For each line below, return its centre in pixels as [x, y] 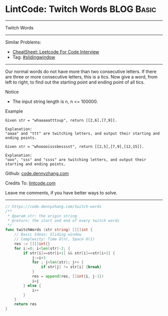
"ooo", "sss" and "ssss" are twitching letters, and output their [76, 159]
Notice [12, 91]
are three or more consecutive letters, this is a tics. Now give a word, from [81, 76]
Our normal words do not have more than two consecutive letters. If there [81, 71]
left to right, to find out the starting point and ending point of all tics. [75, 82]
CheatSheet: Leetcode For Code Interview [56, 51]
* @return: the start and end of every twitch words [63, 220]
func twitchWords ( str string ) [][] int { [49, 230]
